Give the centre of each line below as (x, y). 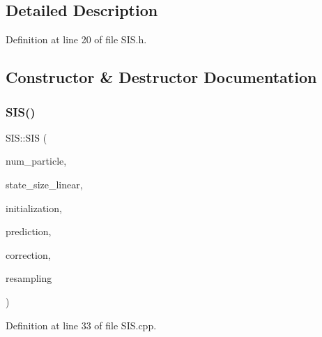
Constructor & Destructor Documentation (161, 77)
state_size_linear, (44, 184)
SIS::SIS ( (26, 137)
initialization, (34, 208)
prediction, (29, 231)
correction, (28, 254)
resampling (29, 278)
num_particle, (36, 161)
